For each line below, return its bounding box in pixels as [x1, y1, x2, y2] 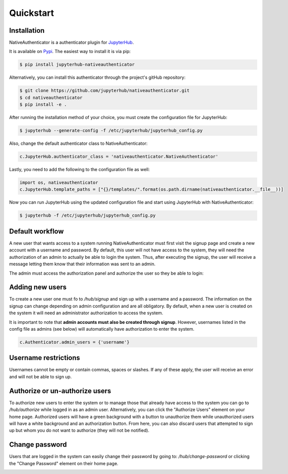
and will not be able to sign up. [9, 373, 72, 379]
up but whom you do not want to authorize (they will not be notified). [9, 427, 150, 433]
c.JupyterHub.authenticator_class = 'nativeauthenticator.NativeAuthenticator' [19, 154, 219, 160]
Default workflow [9, 227, 64, 236]
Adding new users [9, 283, 67, 292]
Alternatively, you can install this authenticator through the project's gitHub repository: [9, 74, 186, 80]
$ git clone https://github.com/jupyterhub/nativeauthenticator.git [19, 88, 190, 94]
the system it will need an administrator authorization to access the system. [9, 310, 164, 316]
